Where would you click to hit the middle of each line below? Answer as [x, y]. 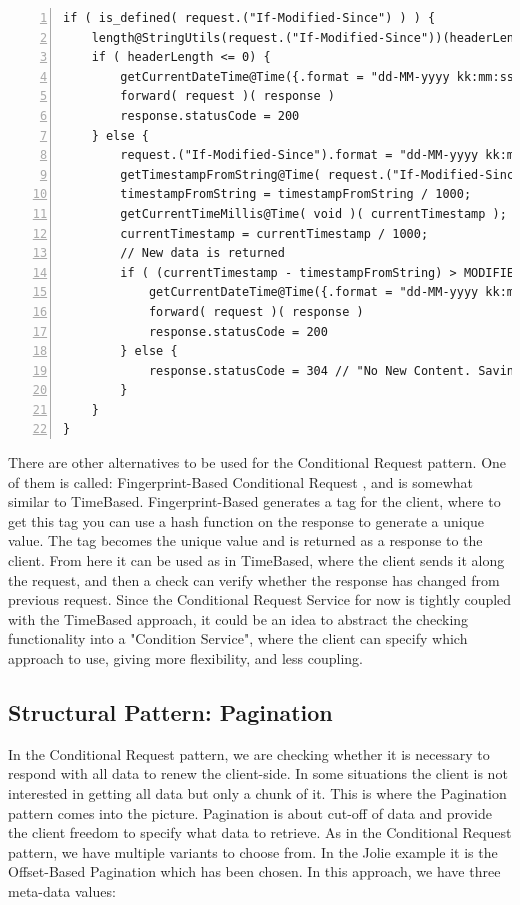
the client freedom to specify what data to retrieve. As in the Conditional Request [260, 832]
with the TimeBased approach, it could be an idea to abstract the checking [238, 618]
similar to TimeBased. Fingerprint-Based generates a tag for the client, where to [254, 501]
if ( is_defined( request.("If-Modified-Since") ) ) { [249, 18]
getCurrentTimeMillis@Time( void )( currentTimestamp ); [313, 213]
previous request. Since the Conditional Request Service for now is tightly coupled [260, 599]
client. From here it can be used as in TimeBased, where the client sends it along [256, 560]
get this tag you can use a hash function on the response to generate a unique [246, 520]
